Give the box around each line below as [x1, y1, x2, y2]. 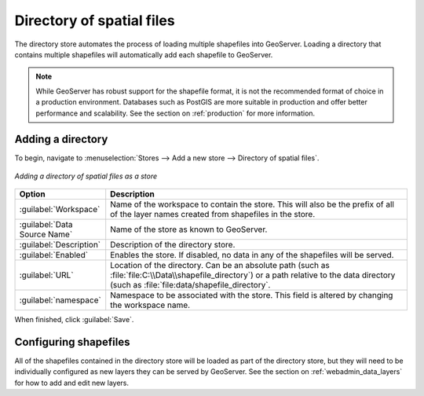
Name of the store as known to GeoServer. [110, 224, 268, 235]
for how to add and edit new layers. [14, 378, 130, 387]
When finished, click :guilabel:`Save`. [14, 315, 134, 324]
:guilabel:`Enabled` [19, 250, 89, 261]
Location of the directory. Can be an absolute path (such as [110, 260, 330, 271]
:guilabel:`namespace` [19, 295, 101, 306]
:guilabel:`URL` [19, 269, 74, 280]
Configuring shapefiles [14, 335, 130, 349]
